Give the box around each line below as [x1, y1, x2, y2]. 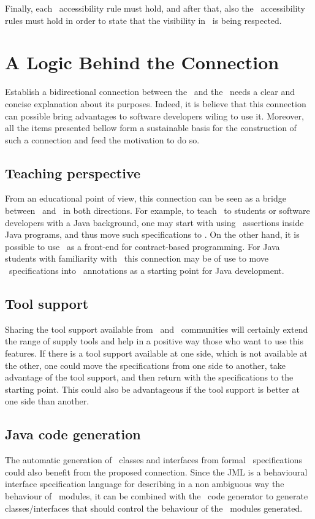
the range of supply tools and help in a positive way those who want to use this [5, 335, 303, 347]
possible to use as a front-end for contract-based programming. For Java [5, 240, 280, 252]
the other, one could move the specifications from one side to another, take [5, 358, 286, 371]
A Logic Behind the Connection [5, 50, 279, 75]
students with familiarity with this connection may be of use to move [5, 252, 269, 265]
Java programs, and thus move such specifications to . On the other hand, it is [5, 228, 300, 241]
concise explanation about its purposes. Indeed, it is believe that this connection [5, 97, 306, 110]
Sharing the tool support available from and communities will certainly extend [5, 322, 308, 335]
